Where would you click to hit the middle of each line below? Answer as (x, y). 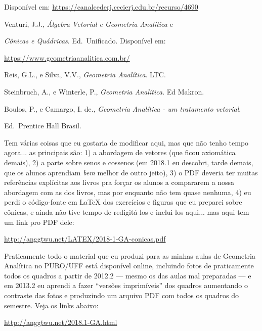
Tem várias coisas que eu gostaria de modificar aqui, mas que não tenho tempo (126, 142)
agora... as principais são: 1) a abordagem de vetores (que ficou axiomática (120, 152)
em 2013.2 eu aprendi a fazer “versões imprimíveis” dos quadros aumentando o (126, 285)
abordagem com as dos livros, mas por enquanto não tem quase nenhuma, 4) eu (128, 192)
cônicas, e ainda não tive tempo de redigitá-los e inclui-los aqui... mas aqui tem (127, 211)
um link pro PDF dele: (39, 222)
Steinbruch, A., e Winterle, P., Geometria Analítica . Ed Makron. (104, 91)
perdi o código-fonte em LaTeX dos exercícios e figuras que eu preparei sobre (123, 202)
